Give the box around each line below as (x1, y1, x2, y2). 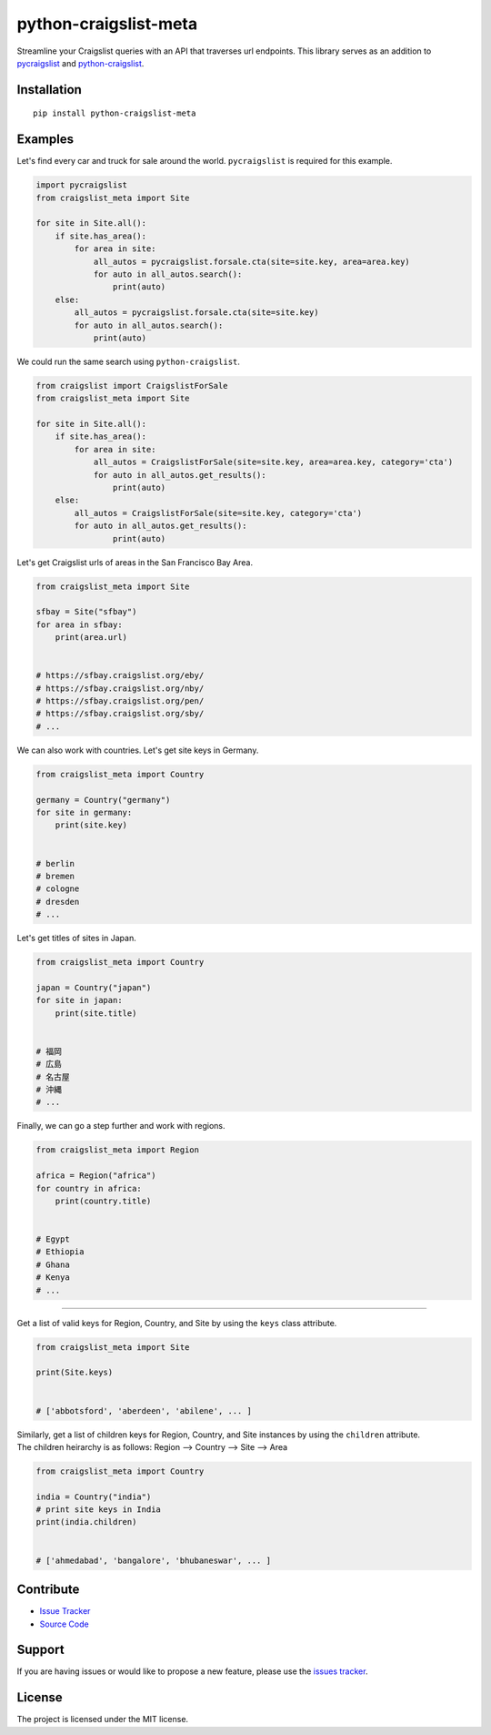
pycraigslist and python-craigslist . (16, 57, 145, 68)
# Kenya (35, 1273, 70, 1283)
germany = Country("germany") (35, 795, 171, 805)
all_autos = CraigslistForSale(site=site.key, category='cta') (74, 508, 363, 518)
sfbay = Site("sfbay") (35, 606, 137, 617)
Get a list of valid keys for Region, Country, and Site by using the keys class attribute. (16, 1317, 337, 1328)
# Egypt (35, 1234, 70, 1244)
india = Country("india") (35, 1491, 152, 1502)
